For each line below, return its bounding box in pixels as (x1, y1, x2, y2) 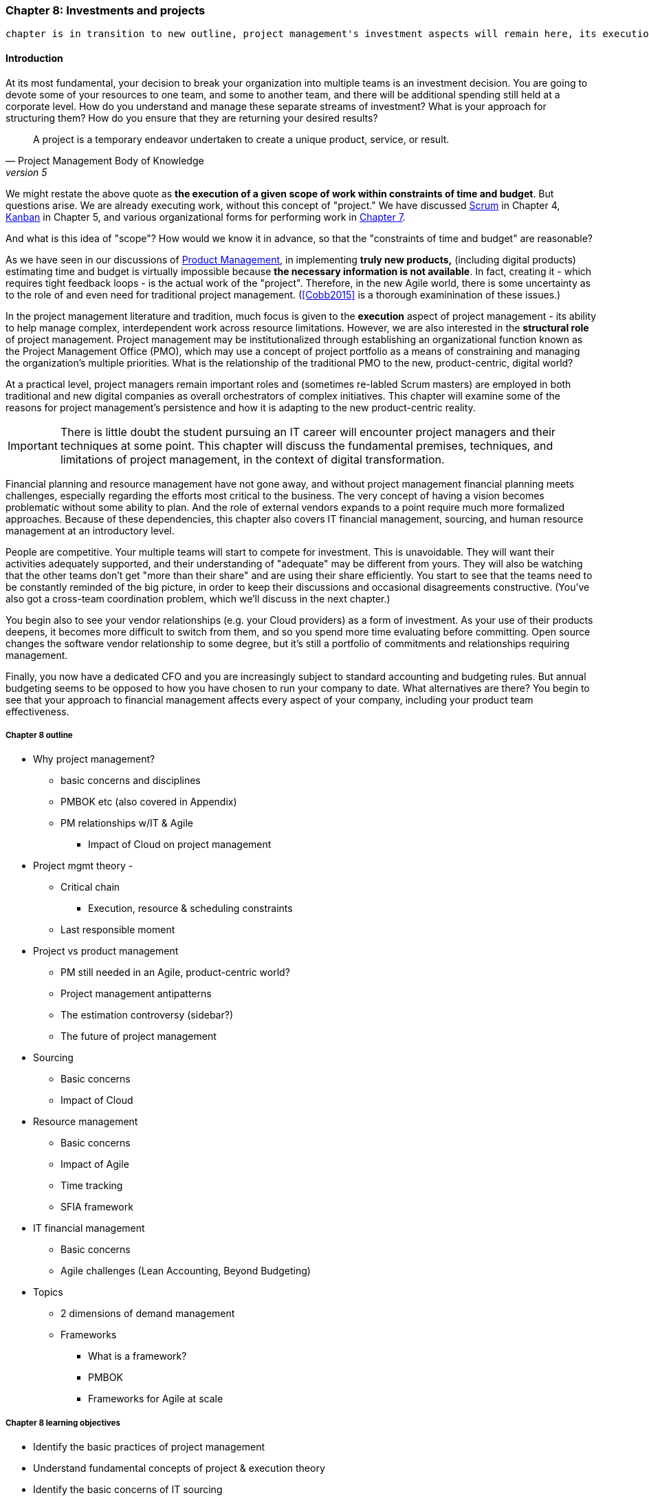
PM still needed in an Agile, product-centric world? (60, 966, 290, 979)
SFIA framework (60, 1201, 133, 1213)
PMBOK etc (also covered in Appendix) (60, 796, 237, 808)
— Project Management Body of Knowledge (5, 154, 204, 166)
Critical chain (60, 881, 120, 893)
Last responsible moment (60, 924, 175, 936)
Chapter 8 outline (5, 730, 73, 740)
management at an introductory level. (5, 524, 175, 536)
